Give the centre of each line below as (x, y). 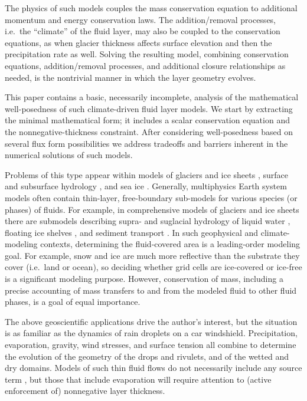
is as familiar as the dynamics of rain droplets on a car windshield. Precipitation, (151, 333)
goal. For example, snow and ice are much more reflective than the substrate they (152, 255)
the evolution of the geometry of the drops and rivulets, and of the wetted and (147, 356)
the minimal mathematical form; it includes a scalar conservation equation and (147, 120)
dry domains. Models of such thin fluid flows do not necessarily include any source (153, 368)
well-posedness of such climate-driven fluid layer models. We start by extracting (149, 108)
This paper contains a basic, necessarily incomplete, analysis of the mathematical (152, 97)
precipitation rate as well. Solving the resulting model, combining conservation (147, 54)
